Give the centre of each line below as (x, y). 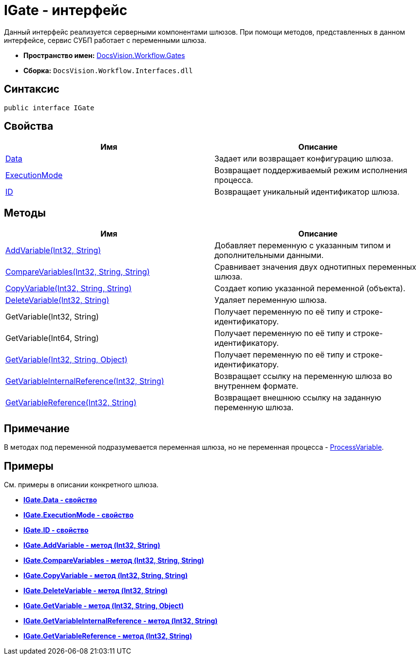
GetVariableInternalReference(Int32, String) (85, 381)
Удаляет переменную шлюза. (271, 300)
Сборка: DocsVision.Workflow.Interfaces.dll (108, 70)
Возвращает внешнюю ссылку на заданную (298, 398)
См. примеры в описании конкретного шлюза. (81, 484)
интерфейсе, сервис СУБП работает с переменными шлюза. (105, 40)
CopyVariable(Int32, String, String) (69, 289)
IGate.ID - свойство (56, 530)
